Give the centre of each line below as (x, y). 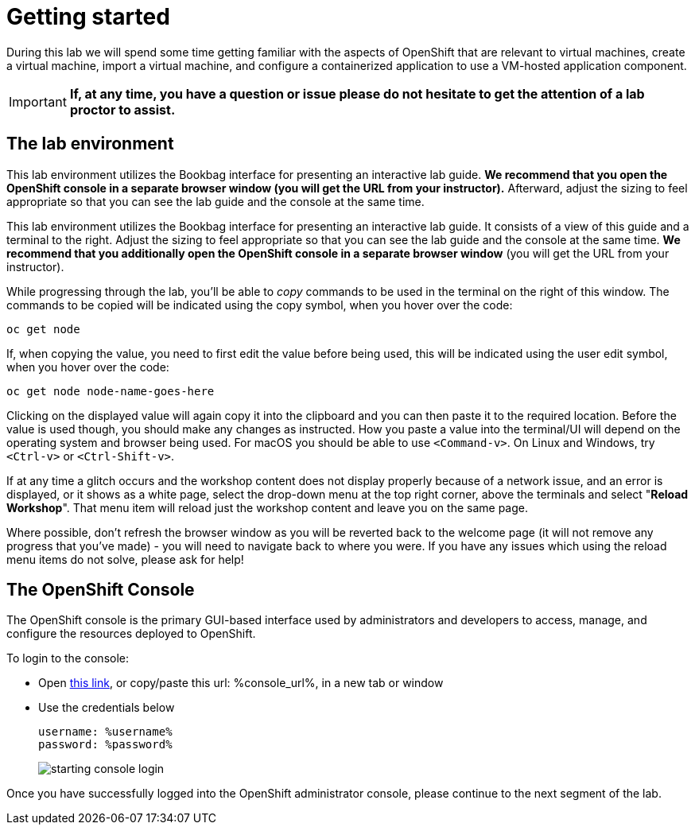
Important (38, 101)
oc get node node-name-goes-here (111, 391)
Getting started (88, 17)
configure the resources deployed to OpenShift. (131, 634)
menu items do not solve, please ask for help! (125, 559)
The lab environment (90, 144)
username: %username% (105, 732)
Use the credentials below (107, 708)
